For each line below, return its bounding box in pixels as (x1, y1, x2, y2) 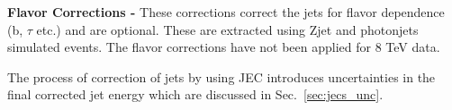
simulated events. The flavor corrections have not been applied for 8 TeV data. (7, 38, 440, 56)
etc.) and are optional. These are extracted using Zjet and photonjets (36, 20, 419, 38)
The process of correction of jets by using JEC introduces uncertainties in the (7, 67, 436, 86)
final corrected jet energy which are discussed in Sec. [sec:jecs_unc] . (7, 85, 384, 104)
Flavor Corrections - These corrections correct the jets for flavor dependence (7, 3, 445, 21)
